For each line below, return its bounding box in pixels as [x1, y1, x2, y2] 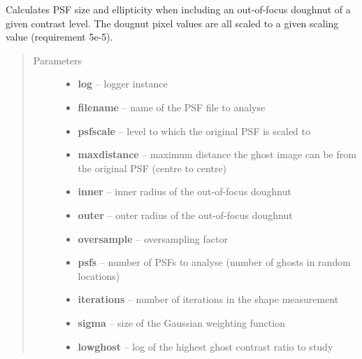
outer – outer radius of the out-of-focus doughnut [78, 207, 293, 222]
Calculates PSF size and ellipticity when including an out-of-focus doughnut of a [6, 2, 351, 16]
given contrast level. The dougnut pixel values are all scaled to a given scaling [6, 15, 339, 30]
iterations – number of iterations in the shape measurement [78, 292, 339, 307]
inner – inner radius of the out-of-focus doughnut [78, 184, 291, 199]
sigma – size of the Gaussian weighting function [78, 315, 285, 330]
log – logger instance [78, 76, 168, 91]
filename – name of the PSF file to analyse [78, 99, 266, 114]
